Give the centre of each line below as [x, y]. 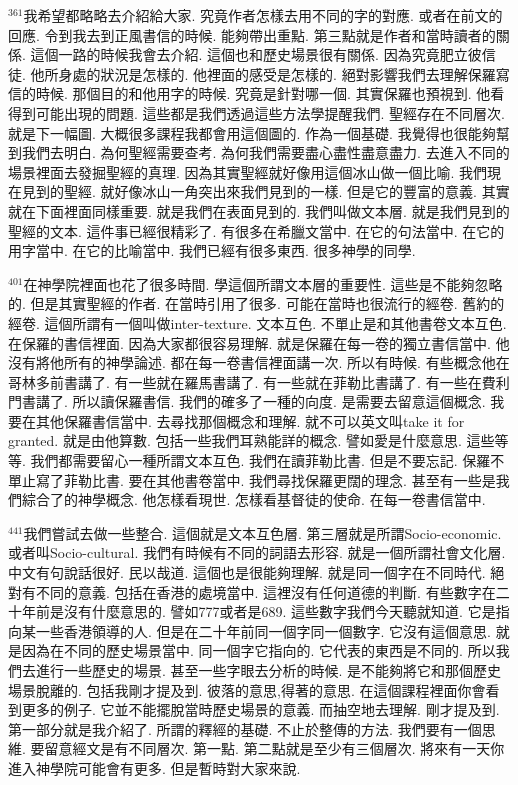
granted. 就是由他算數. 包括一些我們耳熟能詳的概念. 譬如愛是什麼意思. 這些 [251, 440]
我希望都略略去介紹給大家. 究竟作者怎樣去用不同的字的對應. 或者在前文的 [263, 15]
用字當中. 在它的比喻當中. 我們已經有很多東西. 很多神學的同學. [212, 250]
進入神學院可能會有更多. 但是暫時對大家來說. [154, 767]
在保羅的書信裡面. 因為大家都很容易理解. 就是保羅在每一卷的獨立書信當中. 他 [259, 342]
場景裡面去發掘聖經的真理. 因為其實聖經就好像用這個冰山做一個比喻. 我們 [248, 171]
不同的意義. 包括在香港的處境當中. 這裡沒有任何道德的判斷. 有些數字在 [265, 591]
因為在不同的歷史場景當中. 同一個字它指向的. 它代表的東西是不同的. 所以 [258, 650]
